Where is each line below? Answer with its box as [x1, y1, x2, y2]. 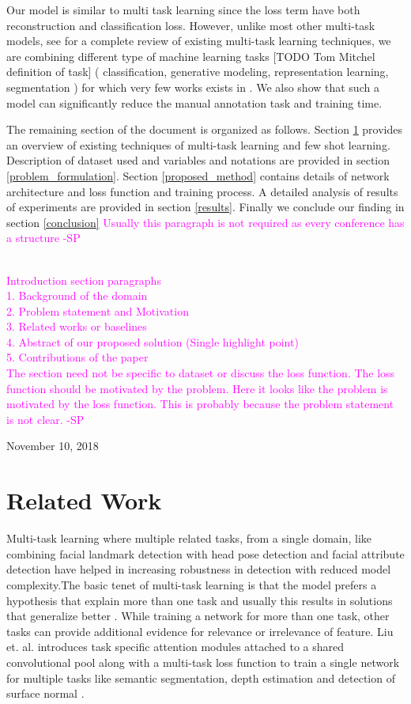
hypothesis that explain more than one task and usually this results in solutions [6, 592, 393, 608]
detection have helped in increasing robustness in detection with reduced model [6, 561, 391, 577]
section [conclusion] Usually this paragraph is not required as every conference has [6, 214, 405, 230]
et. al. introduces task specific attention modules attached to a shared [6, 638, 345, 655]
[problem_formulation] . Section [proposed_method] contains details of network [6, 167, 390, 184]
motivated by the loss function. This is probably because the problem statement [6, 396, 394, 412]
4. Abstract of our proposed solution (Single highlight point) [6, 333, 299, 350]
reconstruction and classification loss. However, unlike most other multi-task [6, 17, 375, 33]
